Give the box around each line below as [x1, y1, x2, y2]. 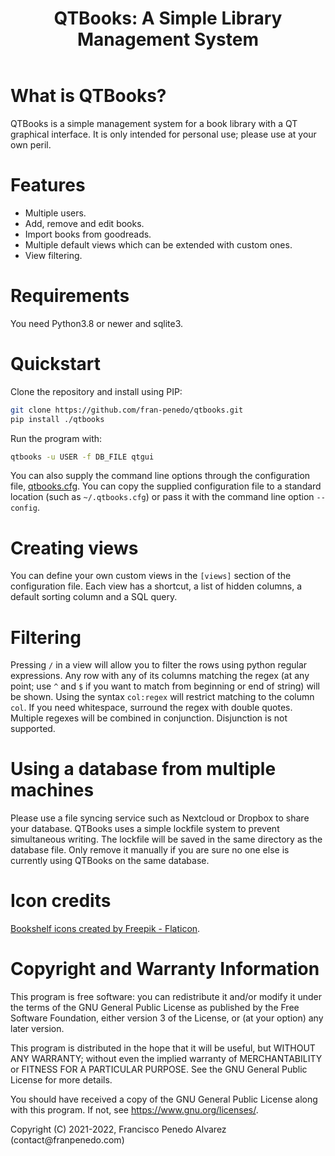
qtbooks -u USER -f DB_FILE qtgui [10, 452, 155, 462]
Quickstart [10, 353, 102, 375]
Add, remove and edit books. [24, 217, 145, 229]
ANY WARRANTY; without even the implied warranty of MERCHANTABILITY [10, 1053, 323, 1065]
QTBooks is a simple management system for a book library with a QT [10, 117, 298, 129]
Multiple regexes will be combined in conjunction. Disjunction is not [10, 712, 288, 724]
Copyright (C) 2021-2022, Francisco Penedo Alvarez [10, 1123, 227, 1136]
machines [10, 779, 95, 802]
